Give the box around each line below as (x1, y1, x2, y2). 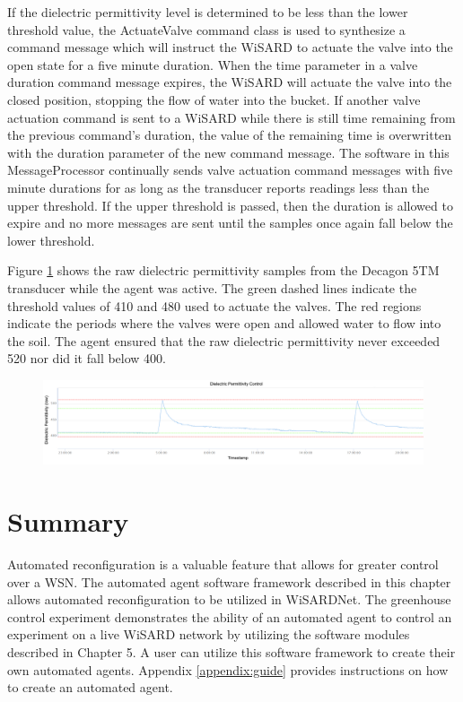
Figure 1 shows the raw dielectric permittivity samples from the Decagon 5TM (7, 261, 440, 280)
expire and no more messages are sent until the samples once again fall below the (7, 213, 453, 232)
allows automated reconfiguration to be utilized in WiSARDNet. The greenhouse (7, 590, 451, 609)
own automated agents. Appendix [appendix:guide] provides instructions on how (7, 660, 449, 679)
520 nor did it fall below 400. (7, 349, 167, 368)
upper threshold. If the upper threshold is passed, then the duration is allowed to (7, 195, 453, 214)
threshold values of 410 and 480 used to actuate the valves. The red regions (7, 296, 422, 315)
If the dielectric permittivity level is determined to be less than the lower (7, 3, 408, 21)
